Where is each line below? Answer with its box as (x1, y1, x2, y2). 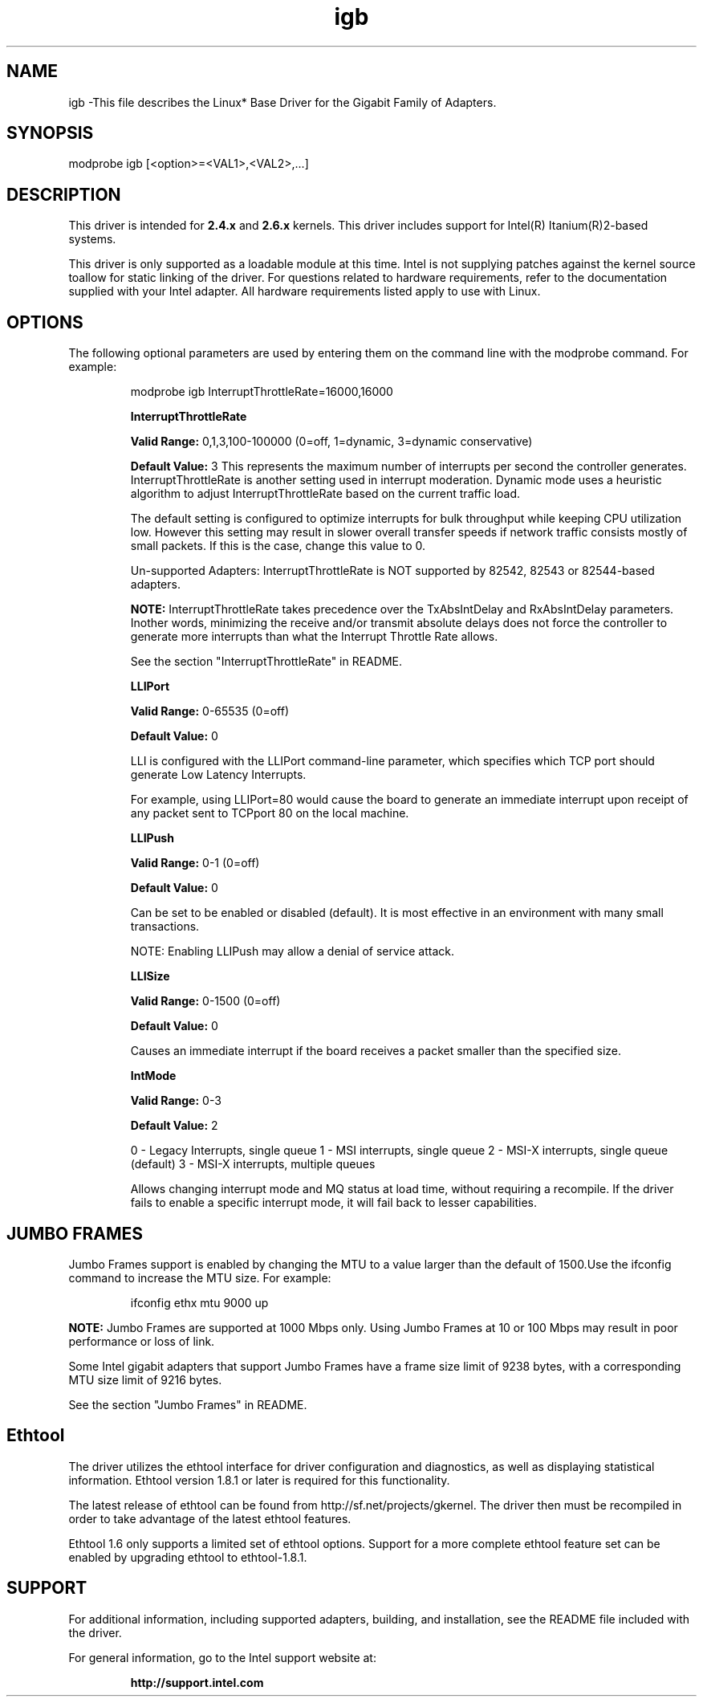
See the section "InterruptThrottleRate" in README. (130, 654, 403, 669)
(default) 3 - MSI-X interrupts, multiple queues (130, 1157, 376, 1171)
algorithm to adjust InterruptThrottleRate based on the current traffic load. (130, 487, 521, 501)
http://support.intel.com (130, 1675, 264, 1689)
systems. (68, 232, 116, 246)
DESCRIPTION (6, 184, 121, 205)
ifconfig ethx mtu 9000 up (130, 1295, 269, 1310)
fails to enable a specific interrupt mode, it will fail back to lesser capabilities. (130, 1196, 537, 1210)
